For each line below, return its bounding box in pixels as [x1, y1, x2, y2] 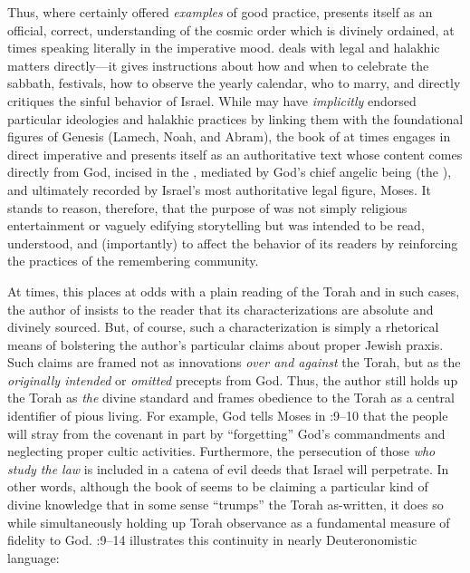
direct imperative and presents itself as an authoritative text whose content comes [7, 144, 463, 163]
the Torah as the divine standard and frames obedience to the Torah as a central [7, 388, 455, 407]
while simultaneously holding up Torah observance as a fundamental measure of [7, 512, 450, 531]
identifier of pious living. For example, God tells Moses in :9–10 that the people [7, 406, 448, 425]
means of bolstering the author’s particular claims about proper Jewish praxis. [7, 335, 444, 354]
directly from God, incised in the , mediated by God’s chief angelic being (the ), [7, 162, 452, 181]
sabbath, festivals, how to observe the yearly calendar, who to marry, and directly [7, 73, 461, 92]
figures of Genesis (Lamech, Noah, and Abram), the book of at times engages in [7, 127, 451, 146]
